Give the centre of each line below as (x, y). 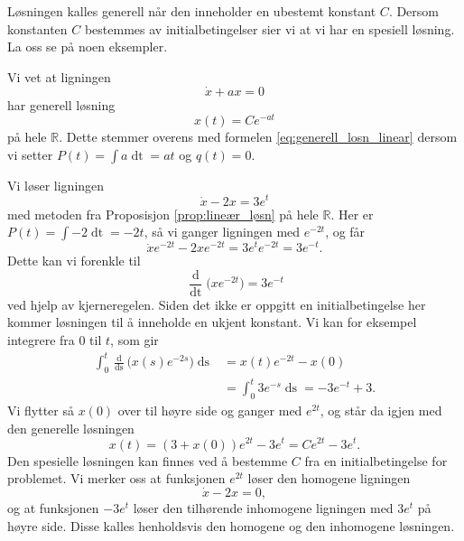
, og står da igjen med (381, 410)
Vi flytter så (41, 410)
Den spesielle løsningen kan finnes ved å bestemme (148, 460)
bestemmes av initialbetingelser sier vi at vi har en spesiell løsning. (269, 28)
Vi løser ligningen (56, 185)
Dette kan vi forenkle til (74, 261)
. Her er (352, 214)
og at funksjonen (53, 507)
